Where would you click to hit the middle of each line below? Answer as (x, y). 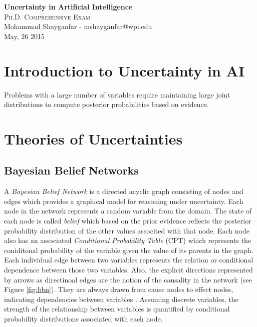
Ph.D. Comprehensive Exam (47, 16)
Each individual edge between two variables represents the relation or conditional (129, 260)
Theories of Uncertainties (93, 138)
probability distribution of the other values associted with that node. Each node (127, 230)
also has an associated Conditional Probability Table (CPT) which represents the (128, 240)
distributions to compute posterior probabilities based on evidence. (106, 104)
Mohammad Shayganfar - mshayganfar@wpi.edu (78, 26)
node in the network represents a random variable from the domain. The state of (128, 211)
